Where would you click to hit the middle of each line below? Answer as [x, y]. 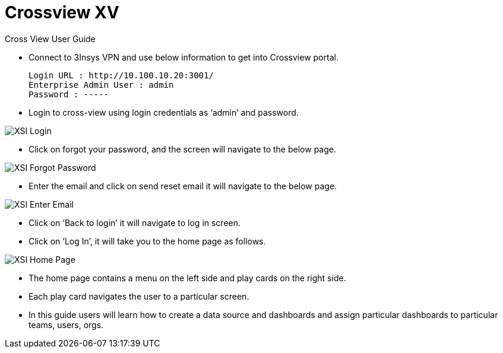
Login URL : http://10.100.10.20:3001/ [121, 75]
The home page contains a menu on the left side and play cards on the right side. [187, 278]
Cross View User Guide [50, 39]
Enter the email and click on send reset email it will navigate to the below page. [183, 186]
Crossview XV [62, 12]
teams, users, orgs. [66, 325]
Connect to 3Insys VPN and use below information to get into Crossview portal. [184, 57]
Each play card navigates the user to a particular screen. [139, 296]
